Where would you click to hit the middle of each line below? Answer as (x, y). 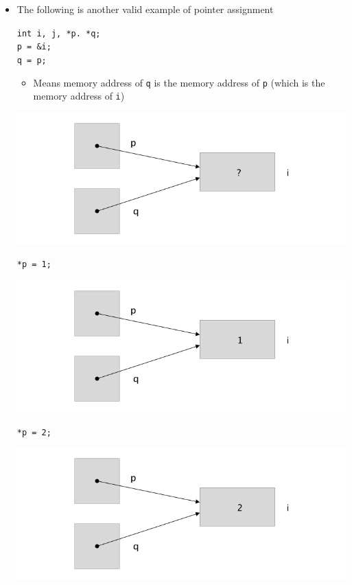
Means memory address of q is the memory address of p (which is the (179, 82)
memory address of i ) (79, 96)
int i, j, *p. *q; (59, 33)
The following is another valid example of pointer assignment (145, 9)
